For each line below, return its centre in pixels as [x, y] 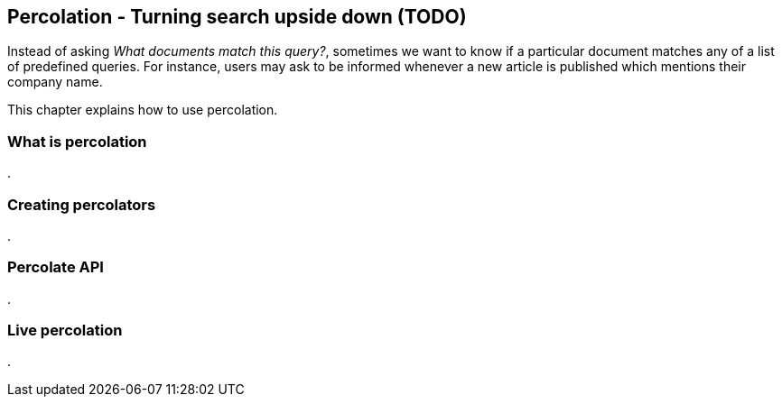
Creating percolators [82, 204]
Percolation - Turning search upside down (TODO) [237, 17]
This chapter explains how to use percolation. [143, 110]
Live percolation [65, 331]
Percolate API [56, 267]
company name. [55, 82]
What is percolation [77, 141]
